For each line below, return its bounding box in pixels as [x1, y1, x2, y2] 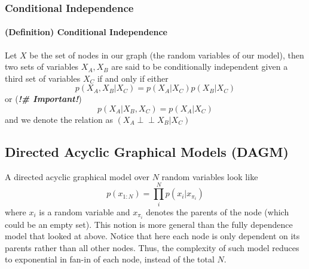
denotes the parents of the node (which [146, 205, 289, 218]
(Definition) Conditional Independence [5, 26, 167, 38]
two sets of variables [5, 60, 79, 73]
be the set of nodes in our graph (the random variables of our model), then [29, 48, 304, 61]
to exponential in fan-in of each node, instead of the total [5, 253, 215, 265]
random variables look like [161, 170, 258, 183]
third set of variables [5, 72, 81, 84]
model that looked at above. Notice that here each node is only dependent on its [5, 230, 300, 242]
